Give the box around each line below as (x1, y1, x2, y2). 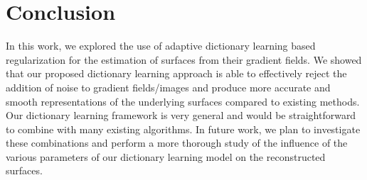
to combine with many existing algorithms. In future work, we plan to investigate (6, 121, 361, 136)
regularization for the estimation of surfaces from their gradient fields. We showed (6, 52, 362, 67)
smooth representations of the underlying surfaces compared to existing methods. (6, 94, 360, 108)
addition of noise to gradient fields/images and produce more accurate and (6, 79, 331, 94)
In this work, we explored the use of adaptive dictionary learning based (6, 38, 316, 53)
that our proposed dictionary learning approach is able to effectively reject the (6, 66, 347, 81)
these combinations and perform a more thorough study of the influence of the (6, 135, 348, 150)
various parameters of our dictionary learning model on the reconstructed (6, 149, 326, 164)
